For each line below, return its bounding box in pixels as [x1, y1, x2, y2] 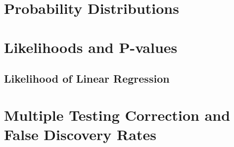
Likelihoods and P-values [4, 37, 178, 57]
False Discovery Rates [4, 124, 156, 144]
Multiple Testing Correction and [4, 104, 231, 125]
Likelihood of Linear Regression [4, 71, 170, 86]
